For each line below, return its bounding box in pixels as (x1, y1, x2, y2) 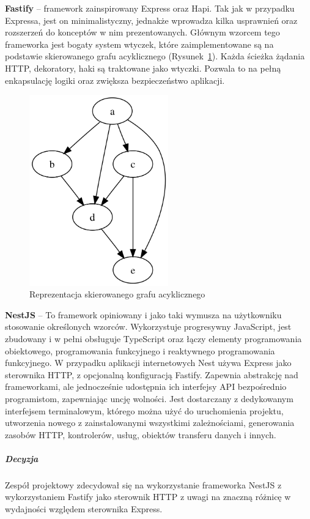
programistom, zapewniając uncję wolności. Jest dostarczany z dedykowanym (5, 392, 293, 405)
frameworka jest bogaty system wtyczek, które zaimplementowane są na (5, 37, 274, 50)
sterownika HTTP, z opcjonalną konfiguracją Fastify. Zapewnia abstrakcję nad (5, 368, 298, 381)
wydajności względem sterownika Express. (5, 502, 163, 515)
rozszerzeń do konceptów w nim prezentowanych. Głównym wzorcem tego (5, 26, 280, 39)
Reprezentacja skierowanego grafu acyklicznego (29, 288, 205, 301)
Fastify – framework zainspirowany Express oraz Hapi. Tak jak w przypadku (5, 2, 295, 14)
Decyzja (5, 452, 39, 465)
